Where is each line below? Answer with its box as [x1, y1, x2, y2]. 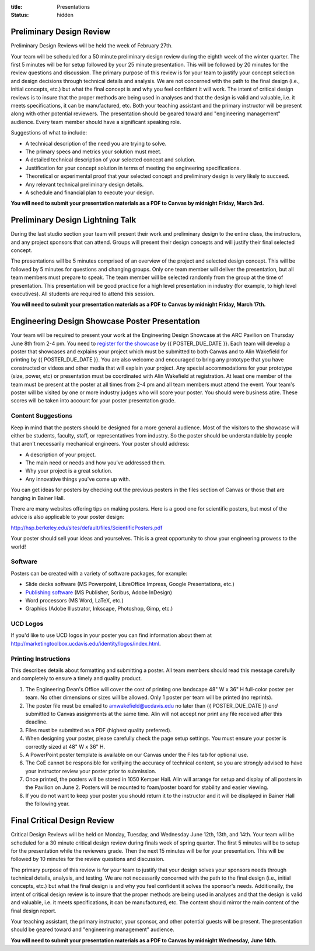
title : [10, 4, 23, 10]
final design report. [10, 907, 57, 914]
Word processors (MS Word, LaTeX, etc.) [25, 597, 124, 604]
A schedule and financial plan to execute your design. [25, 189, 155, 196]
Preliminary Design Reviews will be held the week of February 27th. [10, 42, 173, 49]
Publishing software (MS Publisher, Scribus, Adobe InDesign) [25, 588, 172, 596]
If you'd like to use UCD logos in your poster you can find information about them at [10, 632, 212, 639]
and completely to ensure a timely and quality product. [10, 675, 142, 682]
